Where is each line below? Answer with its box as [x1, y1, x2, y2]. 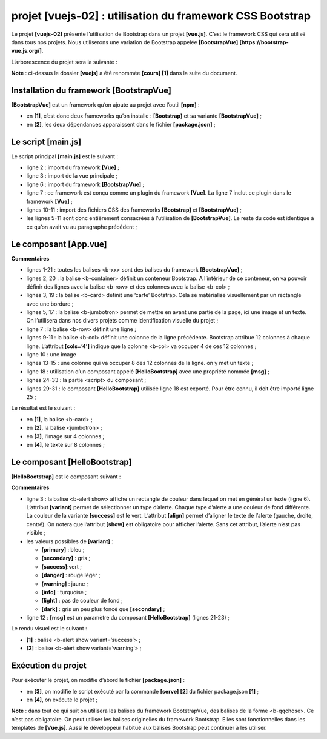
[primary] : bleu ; [41, 546, 85, 553]
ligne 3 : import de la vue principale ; [26, 172, 118, 179]
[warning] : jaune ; [41, 580, 88, 587]
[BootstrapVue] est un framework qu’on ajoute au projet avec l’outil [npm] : [11, 101, 200, 109]
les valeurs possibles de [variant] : [26, 537, 113, 545]
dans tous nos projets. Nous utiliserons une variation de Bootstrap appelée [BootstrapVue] [11, 38, 239, 45]
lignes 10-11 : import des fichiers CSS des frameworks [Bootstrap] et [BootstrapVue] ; [26, 206, 242, 213]
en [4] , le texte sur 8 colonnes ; [26, 441, 105, 448]
